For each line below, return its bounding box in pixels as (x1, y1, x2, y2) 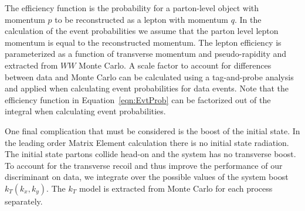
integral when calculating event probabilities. (5, 105, 166, 117)
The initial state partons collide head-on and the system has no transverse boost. (5, 148, 296, 160)
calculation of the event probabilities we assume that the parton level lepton (5, 25, 279, 37)
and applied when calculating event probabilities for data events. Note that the (5, 82, 289, 94)
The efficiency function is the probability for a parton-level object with (5, 2, 259, 13)
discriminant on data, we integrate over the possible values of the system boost (5, 171, 289, 183)
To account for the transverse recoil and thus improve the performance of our (5, 159, 283, 171)
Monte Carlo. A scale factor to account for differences (79, 59, 272, 71)
